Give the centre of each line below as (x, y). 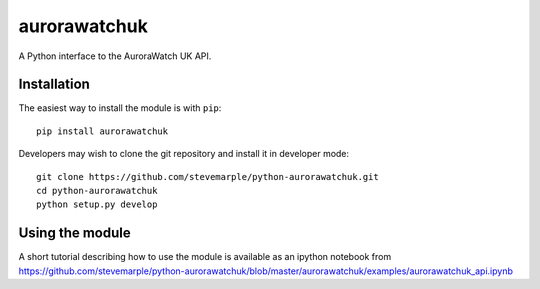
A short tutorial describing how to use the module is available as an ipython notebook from (205, 257)
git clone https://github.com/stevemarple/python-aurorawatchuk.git (207, 176)
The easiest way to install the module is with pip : (120, 108)
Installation (54, 84)
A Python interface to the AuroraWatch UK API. (115, 56)
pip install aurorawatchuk (102, 131)
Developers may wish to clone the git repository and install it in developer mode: (184, 154)
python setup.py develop (97, 204)
